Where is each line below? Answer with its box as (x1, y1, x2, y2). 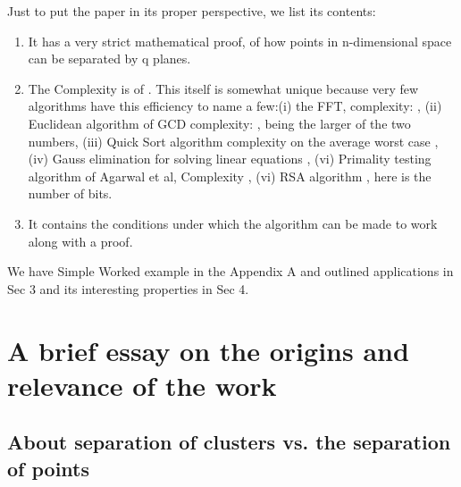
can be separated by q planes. (28, 49, 191, 68)
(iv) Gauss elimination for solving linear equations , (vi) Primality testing (28, 149, 432, 168)
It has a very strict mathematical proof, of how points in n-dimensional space (28, 31, 452, 50)
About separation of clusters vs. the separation (7, 428, 451, 456)
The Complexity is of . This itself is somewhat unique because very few (28, 79, 419, 97)
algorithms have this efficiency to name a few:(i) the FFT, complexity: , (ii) (28, 97, 442, 115)
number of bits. (28, 184, 113, 203)
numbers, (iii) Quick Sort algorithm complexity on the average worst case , (28, 131, 439, 150)
